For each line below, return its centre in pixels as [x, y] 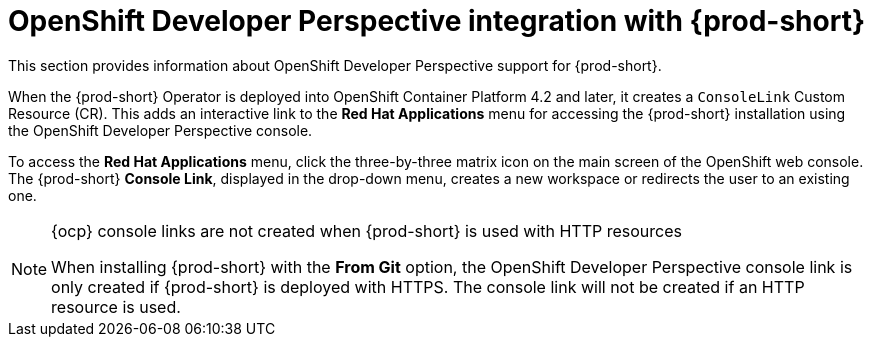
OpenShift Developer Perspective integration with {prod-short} [437, 21]
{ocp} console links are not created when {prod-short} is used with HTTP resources [366, 230]
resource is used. [116, 306]
